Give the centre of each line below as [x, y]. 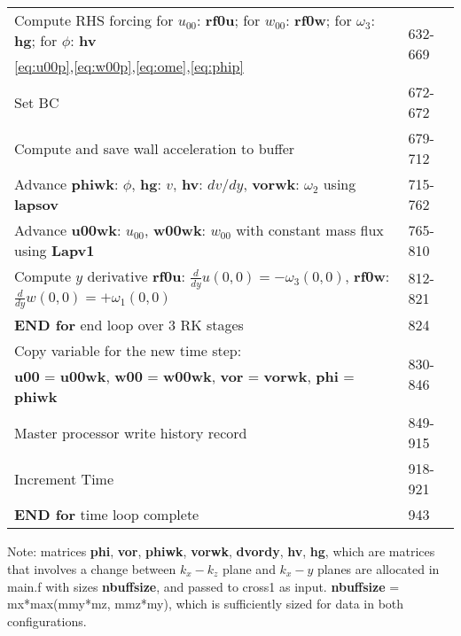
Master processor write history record [131, 432]
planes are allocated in [378, 568]
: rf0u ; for [229, 20]
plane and [249, 568]
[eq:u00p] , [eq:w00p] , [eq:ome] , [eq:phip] [129, 66]
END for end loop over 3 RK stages [129, 325]
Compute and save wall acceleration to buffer [155, 148]
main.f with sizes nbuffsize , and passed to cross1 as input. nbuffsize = [203, 586]
